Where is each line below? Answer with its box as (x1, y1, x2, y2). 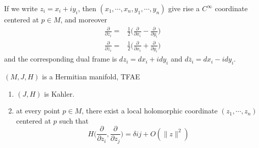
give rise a (168, 3, 200, 13)
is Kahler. (44, 88, 74, 99)
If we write (4, 3, 38, 13)
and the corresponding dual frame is (4, 53, 117, 64)
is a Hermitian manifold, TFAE (42, 71, 140, 82)
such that (59, 115, 89, 126)
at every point (16, 105, 60, 116)
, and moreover (60, 14, 107, 24)
